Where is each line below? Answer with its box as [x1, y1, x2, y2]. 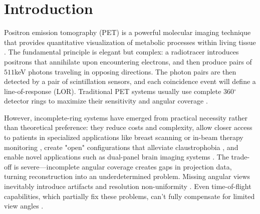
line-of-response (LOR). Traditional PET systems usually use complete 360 [4, 85, 234, 96]
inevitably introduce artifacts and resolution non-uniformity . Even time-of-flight [4, 181, 251, 191]
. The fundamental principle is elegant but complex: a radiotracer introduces [4, 46, 239, 57]
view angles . [4, 200, 44, 211]
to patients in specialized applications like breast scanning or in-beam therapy [4, 132, 243, 142]
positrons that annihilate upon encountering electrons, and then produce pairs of [4, 56, 252, 66]
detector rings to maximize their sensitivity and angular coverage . [4, 95, 208, 106]
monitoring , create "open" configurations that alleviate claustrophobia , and [4, 141, 238, 152]
